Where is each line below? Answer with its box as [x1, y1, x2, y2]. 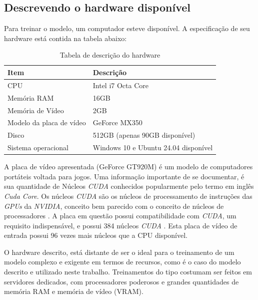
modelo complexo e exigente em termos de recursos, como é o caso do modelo [4, 256, 241, 267]
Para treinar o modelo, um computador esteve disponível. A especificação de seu [4, 23, 250, 34]
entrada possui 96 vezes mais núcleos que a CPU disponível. [4, 230, 187, 240]
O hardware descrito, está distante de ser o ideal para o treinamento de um [4, 246, 234, 257]
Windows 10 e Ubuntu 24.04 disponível [92, 142, 213, 153]
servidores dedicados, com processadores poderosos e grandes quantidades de [4, 276, 239, 286]
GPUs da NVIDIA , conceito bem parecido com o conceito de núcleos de [4, 200, 224, 211]
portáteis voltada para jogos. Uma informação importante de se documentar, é [4, 171, 244, 181]
